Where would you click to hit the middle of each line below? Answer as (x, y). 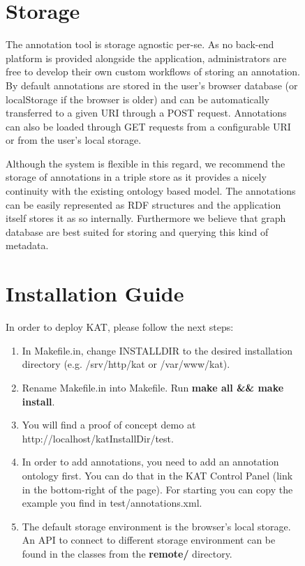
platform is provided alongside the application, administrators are (146, 58)
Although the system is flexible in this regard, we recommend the (146, 163)
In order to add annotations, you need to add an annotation (150, 462)
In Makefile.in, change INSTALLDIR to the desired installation (157, 350)
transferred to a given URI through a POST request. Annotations (146, 113)
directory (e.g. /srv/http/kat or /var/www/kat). (126, 364)
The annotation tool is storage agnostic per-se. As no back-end (140, 44)
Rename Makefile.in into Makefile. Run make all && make (153, 387)
